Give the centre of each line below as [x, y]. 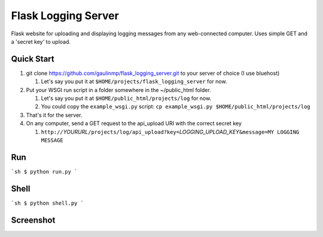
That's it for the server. [54, 115]
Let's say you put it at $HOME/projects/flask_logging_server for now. [134, 81]
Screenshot [33, 220]
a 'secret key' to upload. [41, 41]
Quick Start [33, 59]
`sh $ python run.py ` [44, 171]
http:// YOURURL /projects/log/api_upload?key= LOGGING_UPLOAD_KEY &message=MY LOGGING [170, 132]
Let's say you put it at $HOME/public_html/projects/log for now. [126, 98]
